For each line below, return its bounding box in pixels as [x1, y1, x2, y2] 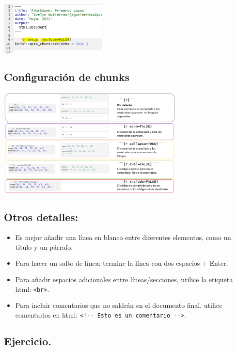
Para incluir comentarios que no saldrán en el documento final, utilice [15, 300, 222, 310]
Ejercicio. [4, 333, 51, 348]
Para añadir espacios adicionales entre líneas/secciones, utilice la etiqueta [15, 274, 233, 285]
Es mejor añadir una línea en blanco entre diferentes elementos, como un [15, 232, 231, 242]
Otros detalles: [4, 209, 79, 224]
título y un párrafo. [15, 241, 73, 252]
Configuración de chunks [4, 69, 129, 84]
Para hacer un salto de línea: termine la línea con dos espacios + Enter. [15, 258, 228, 268]
